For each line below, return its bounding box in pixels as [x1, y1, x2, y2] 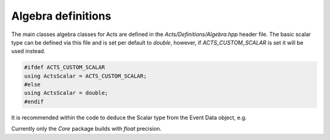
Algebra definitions [11, 9, 111, 23]
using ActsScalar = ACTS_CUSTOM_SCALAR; [24, 72, 147, 79]
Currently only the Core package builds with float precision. [11, 125, 162, 133]
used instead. [11, 48, 46, 55]
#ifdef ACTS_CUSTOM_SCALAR [24, 64, 105, 71]
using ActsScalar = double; [24, 89, 108, 97]
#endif [24, 98, 44, 105]
